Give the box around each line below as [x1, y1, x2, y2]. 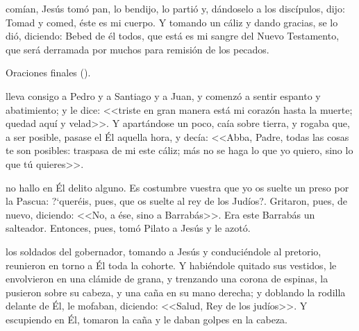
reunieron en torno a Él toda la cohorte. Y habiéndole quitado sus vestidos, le [6, 257, 337, 272]
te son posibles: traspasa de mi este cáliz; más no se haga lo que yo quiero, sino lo [6, 143, 353, 158]
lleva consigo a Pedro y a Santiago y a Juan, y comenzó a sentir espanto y [6, 88, 321, 103]
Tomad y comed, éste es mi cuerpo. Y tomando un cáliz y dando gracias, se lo [6, 15, 338, 29]
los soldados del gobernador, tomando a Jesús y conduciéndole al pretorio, [6, 244, 322, 258]
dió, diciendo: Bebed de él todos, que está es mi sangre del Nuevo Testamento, [6, 28, 340, 43]
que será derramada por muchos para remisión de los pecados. [6, 42, 269, 56]
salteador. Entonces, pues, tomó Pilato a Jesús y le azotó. [6, 221, 251, 235]
